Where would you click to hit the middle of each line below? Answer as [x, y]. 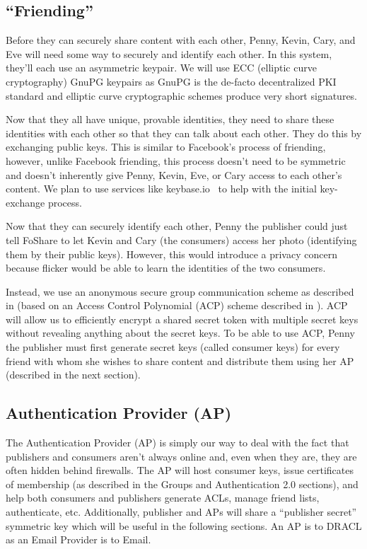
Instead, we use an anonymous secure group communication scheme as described [180, 291]
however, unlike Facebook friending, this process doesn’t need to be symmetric [176, 160]
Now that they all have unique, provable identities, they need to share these [170, 119]
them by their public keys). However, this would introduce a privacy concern [171, 254]
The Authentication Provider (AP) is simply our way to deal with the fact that [177, 443]
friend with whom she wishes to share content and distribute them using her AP [180, 360]
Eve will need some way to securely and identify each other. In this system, [169, 53]
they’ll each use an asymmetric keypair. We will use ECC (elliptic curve [161, 68]
